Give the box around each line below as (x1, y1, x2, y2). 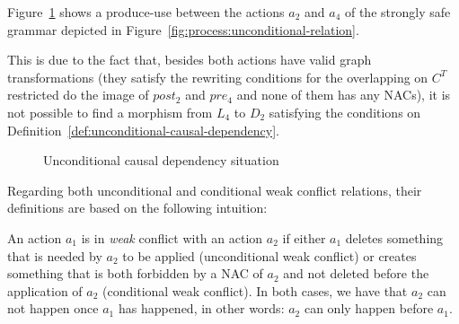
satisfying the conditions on (269, 102, 421, 121)
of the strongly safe (344, 3, 451, 21)
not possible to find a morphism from (7, 102, 213, 121)
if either (282, 228, 326, 247)
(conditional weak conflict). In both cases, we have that (102, 281, 408, 300)
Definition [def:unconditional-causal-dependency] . (7, 120, 279, 139)
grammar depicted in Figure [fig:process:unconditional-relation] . (7, 20, 359, 39)
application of (7, 281, 83, 300)
